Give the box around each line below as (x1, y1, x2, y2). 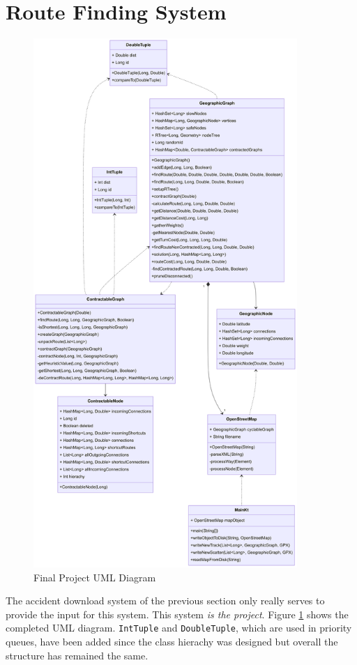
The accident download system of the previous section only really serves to (6, 593, 325, 608)
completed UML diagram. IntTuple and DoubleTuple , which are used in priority (6, 620, 352, 635)
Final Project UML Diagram (33, 570, 156, 584)
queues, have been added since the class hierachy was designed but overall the (6, 634, 338, 648)
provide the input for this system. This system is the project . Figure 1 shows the (6, 606, 349, 621)
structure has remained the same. (6, 648, 149, 662)
